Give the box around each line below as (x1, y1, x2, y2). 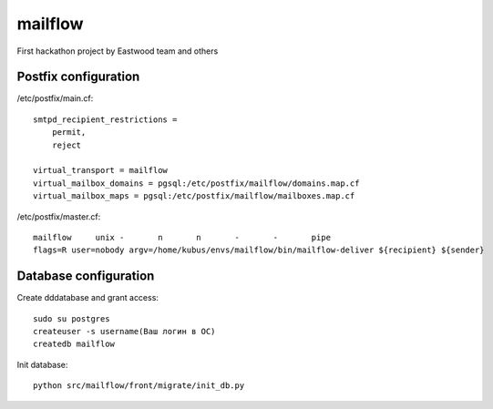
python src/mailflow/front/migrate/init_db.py (33, 381, 245, 391)
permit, (51, 128, 87, 138)
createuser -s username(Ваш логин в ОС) (33, 326, 216, 337)
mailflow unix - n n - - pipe (33, 232, 332, 242)
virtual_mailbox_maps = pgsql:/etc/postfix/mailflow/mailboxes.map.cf (33, 191, 355, 201)
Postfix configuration (16, 69, 140, 85)
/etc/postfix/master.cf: (16, 210, 101, 222)
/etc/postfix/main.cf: (16, 93, 94, 104)
